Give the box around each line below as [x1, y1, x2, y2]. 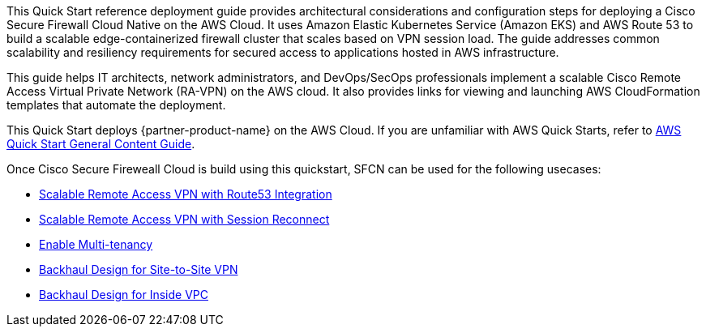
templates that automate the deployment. [6, 98, 226, 112]
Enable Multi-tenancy [39, 237, 153, 251]
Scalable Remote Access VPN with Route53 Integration [39, 187, 332, 201]
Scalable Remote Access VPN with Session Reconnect [39, 212, 330, 226]
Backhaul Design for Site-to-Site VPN [39, 263, 238, 276]
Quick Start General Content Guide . [6, 137, 195, 151]
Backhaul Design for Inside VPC [39, 288, 208, 301]
